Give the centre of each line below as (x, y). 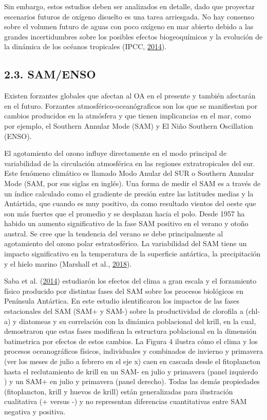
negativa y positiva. (35, 411)
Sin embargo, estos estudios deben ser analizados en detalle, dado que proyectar (130, 6)
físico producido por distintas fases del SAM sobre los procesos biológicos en (124, 291)
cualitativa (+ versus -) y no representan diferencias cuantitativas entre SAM (126, 401)
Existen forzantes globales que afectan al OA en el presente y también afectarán (130, 96)
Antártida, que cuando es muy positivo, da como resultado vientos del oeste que (130, 203)
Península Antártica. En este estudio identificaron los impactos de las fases (122, 301)
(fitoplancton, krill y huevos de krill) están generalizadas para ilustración (119, 391)
